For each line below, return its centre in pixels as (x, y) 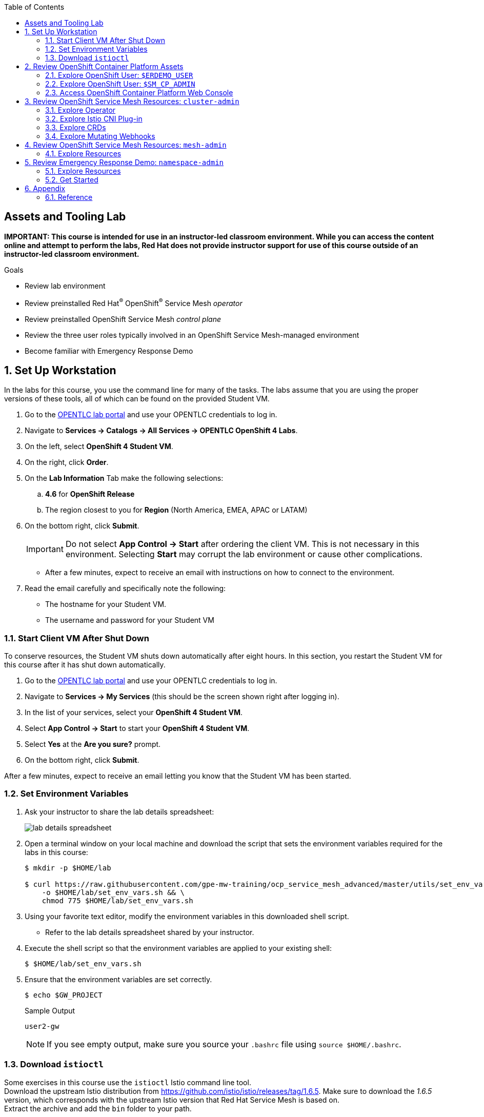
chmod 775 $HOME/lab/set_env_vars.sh (117, 900)
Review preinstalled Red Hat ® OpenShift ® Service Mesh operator (134, 302)
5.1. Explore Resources (83, 171)
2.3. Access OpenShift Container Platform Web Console (139, 93)
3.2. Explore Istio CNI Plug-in (94, 119)
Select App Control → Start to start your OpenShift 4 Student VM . (137, 728)
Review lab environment (65, 286)
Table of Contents (34, 7)
